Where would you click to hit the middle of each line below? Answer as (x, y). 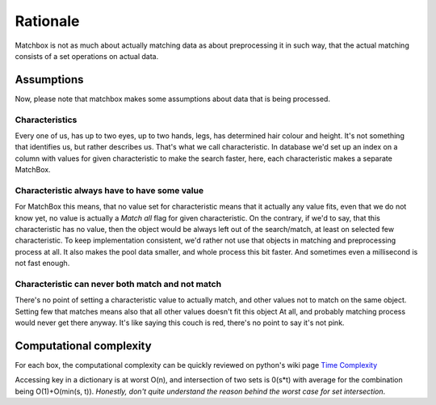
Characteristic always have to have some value (109, 190)
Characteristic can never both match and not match (118, 285)
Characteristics (46, 120)
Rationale (47, 21)
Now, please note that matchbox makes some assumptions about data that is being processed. (173, 99)
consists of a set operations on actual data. (87, 56)
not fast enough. (42, 264)
